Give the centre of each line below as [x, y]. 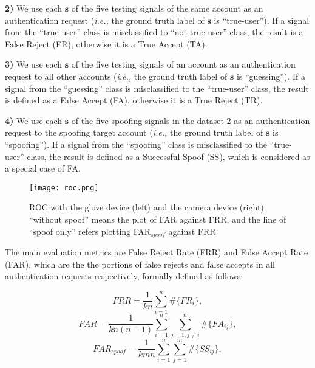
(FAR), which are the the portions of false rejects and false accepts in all [140, 264]
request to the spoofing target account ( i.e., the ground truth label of [134, 132]
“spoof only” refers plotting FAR [90, 231]
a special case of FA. [43, 168]
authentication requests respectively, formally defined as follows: [124, 276]
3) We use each [34, 64]
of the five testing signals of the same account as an [167, 8]
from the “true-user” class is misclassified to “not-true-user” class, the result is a [154, 32]
